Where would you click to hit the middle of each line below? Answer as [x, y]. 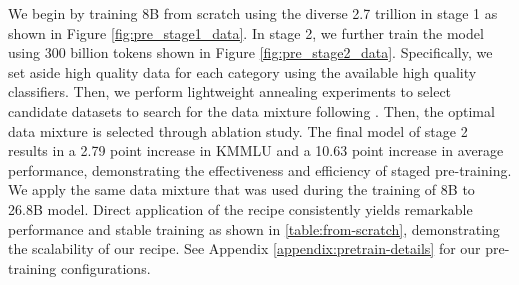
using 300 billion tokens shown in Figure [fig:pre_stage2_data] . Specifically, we [250, 52]
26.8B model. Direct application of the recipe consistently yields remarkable [240, 208]
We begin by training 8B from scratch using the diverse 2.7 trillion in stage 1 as [253, 13]
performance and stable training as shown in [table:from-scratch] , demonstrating [254, 228]
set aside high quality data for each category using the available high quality [242, 71]
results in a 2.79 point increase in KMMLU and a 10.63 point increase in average [256, 150]
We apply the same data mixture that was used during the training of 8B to [241, 189]
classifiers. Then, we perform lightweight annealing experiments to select [230, 91]
